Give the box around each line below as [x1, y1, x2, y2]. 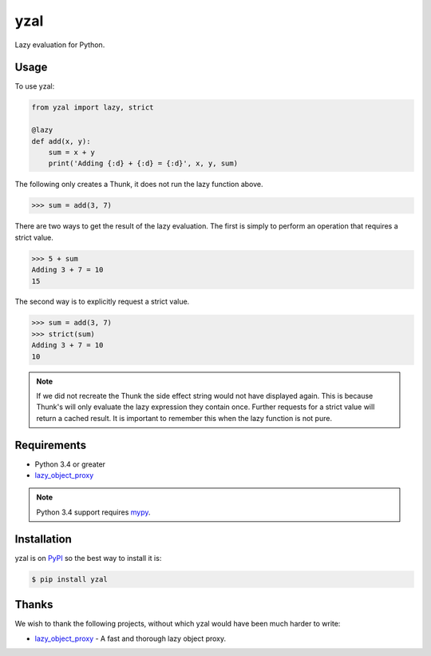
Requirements [14, 438, 87, 451]
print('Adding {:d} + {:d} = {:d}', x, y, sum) [48, 159, 239, 168]
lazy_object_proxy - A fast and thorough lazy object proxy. [34, 634, 227, 643]
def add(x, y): [31, 137, 91, 145]
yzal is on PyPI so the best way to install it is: [14, 553, 162, 563]
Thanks [14, 598, 53, 611]
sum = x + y [48, 148, 96, 157]
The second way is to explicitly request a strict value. [14, 296, 190, 307]
